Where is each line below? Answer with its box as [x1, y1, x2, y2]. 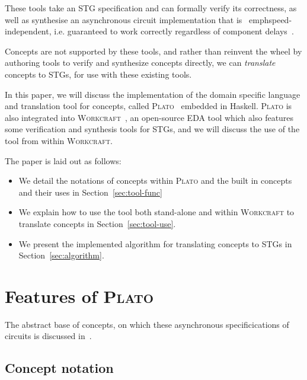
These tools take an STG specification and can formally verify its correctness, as [5, 2, 297, 14]
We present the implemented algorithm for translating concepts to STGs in [18, 237, 292, 250]
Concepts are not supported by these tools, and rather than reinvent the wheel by [5, 44, 302, 57]
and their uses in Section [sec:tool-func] [18, 186, 162, 198]
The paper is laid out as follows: [5, 154, 121, 167]
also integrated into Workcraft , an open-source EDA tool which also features [5, 111, 294, 123]
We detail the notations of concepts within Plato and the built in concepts [18, 174, 292, 187]
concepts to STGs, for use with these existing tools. [5, 68, 192, 80]
